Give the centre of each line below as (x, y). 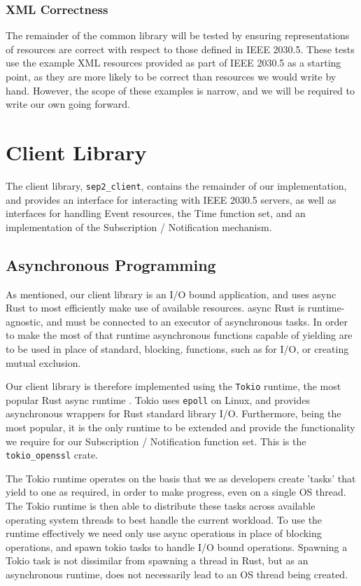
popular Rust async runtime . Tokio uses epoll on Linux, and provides (158, 399)
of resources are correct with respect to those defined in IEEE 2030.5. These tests (180, 49)
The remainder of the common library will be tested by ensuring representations (178, 35)
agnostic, (24, 321)
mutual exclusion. (43, 362)
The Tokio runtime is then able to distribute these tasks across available (161, 506)
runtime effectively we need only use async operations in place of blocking (164, 533)
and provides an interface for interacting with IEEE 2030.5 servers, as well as (171, 199)
